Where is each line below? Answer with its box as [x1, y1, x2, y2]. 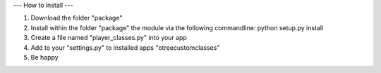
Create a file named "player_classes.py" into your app [30, 34, 187, 42]
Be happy [30, 53, 59, 61]
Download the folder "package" [30, 14, 123, 22]
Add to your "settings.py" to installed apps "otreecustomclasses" [30, 43, 220, 52]
